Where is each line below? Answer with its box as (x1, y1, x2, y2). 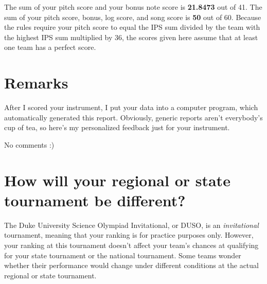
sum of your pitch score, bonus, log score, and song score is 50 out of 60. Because (4, 11, 261, 22)
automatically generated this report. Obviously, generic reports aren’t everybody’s (4, 112, 263, 122)
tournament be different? (4, 189, 186, 210)
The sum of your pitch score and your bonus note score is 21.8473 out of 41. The (4, 2, 262, 12)
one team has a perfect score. (4, 42, 96, 52)
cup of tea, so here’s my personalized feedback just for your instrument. (4, 122, 230, 133)
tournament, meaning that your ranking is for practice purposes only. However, (4, 229, 254, 240)
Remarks (4, 72, 68, 93)
